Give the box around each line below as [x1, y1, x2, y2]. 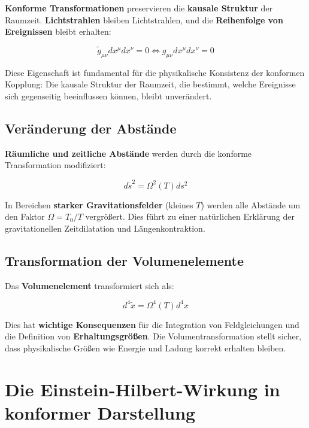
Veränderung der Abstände [5, 119, 177, 137]
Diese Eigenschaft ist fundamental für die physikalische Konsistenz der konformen [5, 66, 305, 78]
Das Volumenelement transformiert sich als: [5, 279, 174, 292]
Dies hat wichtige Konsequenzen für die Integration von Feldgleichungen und [5, 318, 299, 330]
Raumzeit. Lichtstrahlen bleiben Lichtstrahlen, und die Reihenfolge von [5, 13, 283, 26]
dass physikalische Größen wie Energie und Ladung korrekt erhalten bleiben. [5, 341, 286, 354]
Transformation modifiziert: [5, 159, 106, 171]
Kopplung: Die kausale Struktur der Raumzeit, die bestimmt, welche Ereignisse [5, 78, 296, 90]
